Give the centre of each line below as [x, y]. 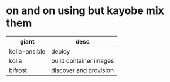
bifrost [18, 70]
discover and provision [82, 70]
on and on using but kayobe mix [85, 11]
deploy [60, 51]
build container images [82, 60]
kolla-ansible [27, 51]
